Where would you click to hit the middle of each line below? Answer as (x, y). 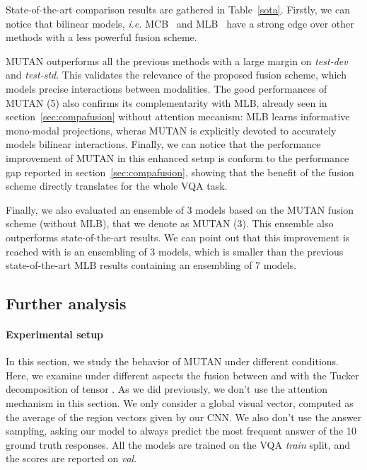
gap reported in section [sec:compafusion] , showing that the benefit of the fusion (180, 172)
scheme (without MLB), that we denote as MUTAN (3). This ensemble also (170, 223)
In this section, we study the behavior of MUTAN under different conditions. (173, 361)
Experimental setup (55, 334)
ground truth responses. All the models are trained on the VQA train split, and (178, 444)
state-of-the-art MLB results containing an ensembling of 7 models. (151, 265)
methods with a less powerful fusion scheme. (101, 37)
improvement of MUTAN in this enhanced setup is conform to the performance (177, 157)
